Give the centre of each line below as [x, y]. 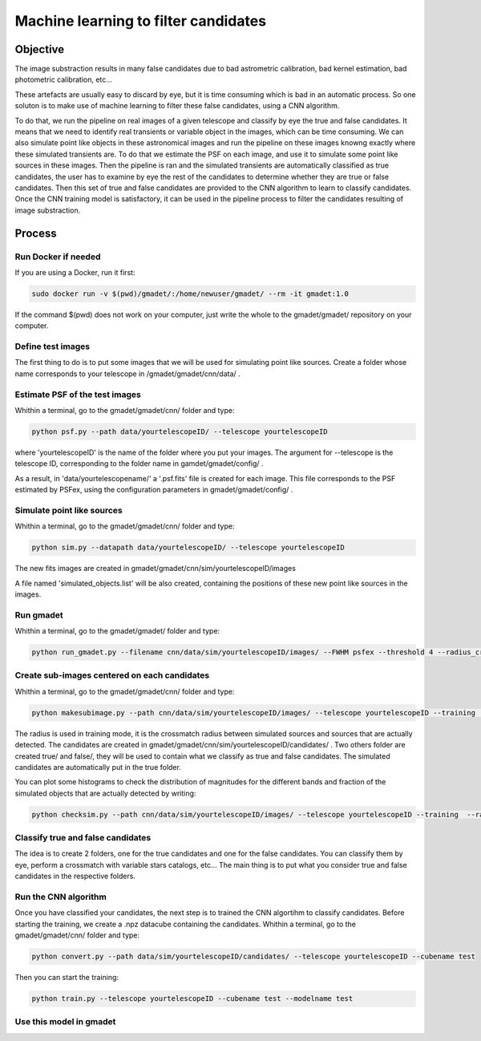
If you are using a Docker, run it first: [75, 272]
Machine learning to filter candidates [141, 21]
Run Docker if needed [58, 257]
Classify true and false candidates [83, 838]
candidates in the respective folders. [75, 876]
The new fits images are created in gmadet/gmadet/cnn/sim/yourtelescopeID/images [156, 569]
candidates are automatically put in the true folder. [98, 767]
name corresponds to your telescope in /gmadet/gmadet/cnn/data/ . [127, 374]
